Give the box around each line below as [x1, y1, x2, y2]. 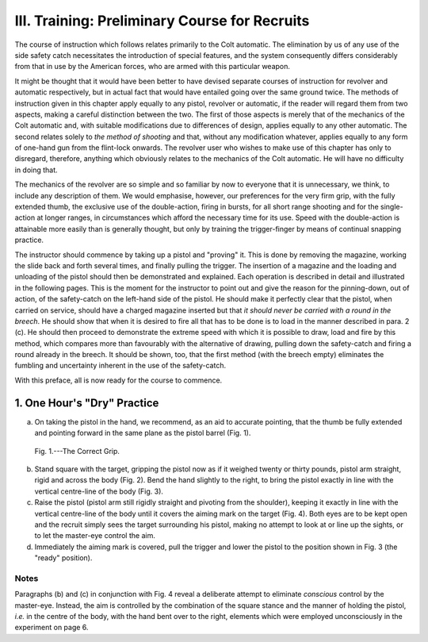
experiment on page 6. [14, 623, 89, 632]
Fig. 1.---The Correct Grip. [34, 446, 120, 456]
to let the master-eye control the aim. [34, 531, 156, 540]
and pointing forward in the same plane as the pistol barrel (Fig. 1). [34, 429, 251, 438]
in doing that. [14, 165, 59, 175]
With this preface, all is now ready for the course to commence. [14, 375, 223, 385]
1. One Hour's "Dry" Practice [14, 396, 159, 409]
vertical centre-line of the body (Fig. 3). [34, 486, 164, 496]
